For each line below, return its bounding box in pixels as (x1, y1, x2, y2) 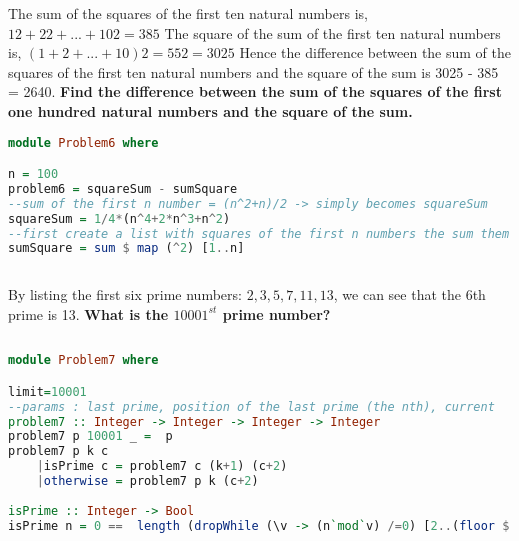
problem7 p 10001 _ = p (8, 429, 173, 444)
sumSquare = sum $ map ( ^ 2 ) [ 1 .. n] (8, 241, 245, 256)
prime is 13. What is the (8, 303, 169, 324)
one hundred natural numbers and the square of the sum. (8, 100, 413, 121)
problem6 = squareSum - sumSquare (8, 181, 238, 196)
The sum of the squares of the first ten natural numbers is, (8, 3, 368, 23)
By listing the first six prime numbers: (8, 284, 242, 305)
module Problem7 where (8, 353, 159, 368)
